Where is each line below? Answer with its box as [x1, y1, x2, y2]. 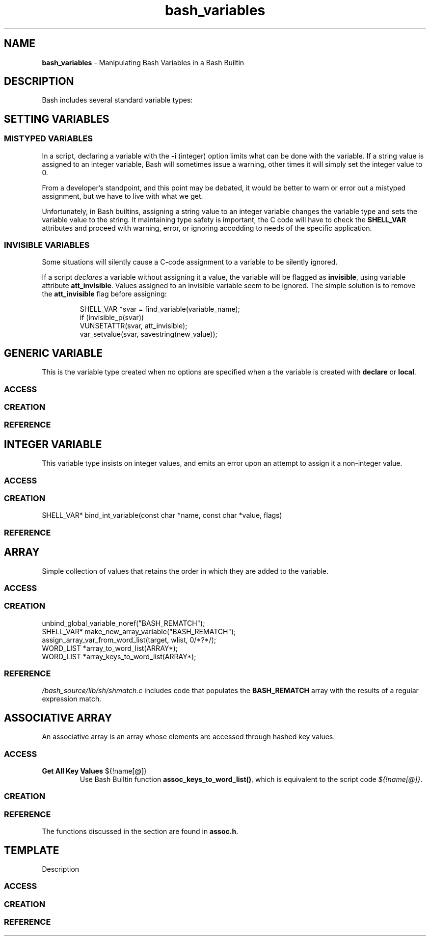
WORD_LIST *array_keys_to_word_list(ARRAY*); [42, 652, 196, 661]
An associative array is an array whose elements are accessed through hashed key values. [42, 732, 335, 741]
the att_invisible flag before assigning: [42, 290, 167, 298]
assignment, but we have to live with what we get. [42, 191, 203, 200]
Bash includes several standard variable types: [42, 96, 193, 105]
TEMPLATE [4, 844, 59, 857]
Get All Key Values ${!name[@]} [42, 767, 147, 776]
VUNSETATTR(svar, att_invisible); [80, 322, 188, 330]
